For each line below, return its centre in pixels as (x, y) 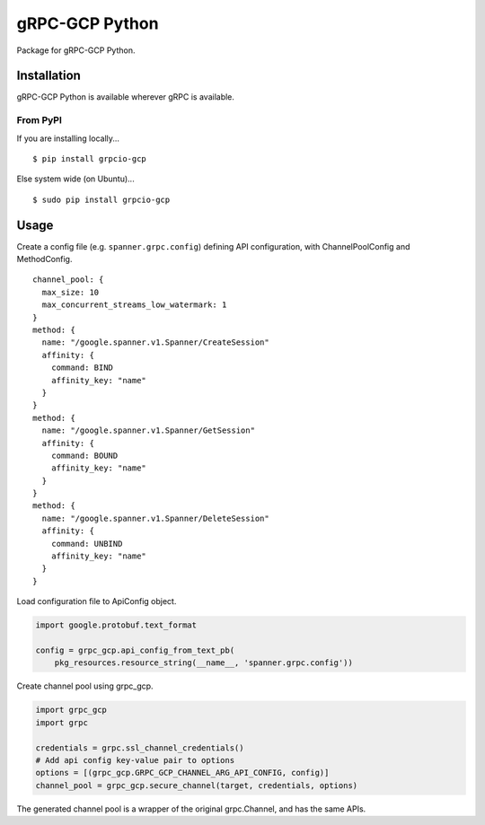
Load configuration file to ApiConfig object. (97, 601)
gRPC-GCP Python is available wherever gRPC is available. (126, 97)
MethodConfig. (44, 259)
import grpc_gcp (71, 710)
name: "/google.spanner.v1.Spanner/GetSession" (149, 430)
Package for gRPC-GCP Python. (76, 50)
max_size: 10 (71, 292)
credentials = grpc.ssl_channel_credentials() (140, 748)
